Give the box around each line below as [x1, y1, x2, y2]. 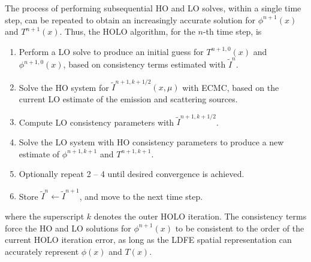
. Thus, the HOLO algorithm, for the [59, 25, 195, 38]
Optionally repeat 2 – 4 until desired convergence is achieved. [19, 167, 244, 180]
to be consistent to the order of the [175, 221, 304, 234]
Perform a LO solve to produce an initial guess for [19, 45, 204, 57]
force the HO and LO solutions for [5, 221, 131, 234]
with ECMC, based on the [182, 81, 279, 93]
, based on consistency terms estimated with [63, 58, 226, 71]
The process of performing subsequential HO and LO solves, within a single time [5, 2, 301, 14]
